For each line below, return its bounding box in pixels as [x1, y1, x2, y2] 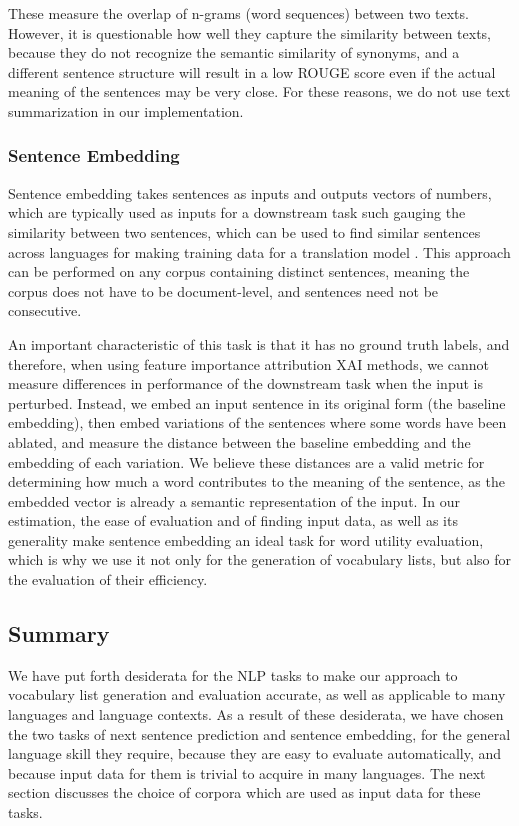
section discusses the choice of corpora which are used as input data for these [8, 782, 481, 803]
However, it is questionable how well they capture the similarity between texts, [8, 22, 491, 43]
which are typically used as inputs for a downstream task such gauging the [8, 202, 466, 223]
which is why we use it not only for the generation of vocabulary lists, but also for [8, 549, 511, 570]
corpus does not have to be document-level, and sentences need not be [8, 280, 439, 301]
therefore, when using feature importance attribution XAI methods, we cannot [8, 353, 490, 374]
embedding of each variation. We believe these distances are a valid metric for [8, 451, 485, 472]
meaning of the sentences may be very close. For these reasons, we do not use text [8, 81, 511, 102]
